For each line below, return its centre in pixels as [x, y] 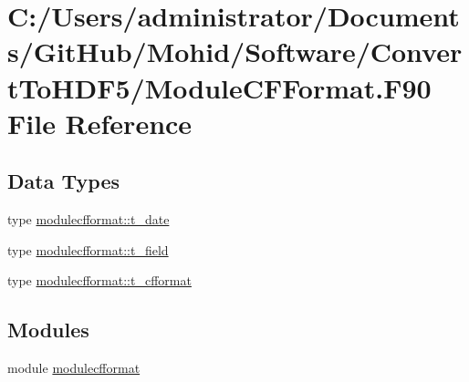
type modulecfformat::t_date [89, 219]
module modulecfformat [74, 368]
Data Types [63, 181]
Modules [48, 330]
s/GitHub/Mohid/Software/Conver [235, 52]
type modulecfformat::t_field [88, 249]
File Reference [100, 123]
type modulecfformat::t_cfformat [99, 280]
